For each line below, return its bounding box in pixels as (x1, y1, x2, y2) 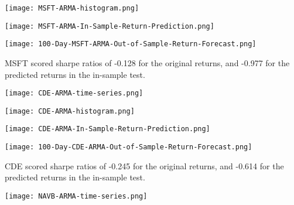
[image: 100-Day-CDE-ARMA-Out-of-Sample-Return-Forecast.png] (5, 143, 252, 152)
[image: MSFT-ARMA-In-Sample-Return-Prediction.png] (5, 22, 214, 30)
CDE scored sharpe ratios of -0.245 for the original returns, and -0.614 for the (5, 159, 284, 172)
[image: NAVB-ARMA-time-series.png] (5, 192, 148, 200)
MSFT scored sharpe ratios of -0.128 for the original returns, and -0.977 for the (5, 56, 290, 69)
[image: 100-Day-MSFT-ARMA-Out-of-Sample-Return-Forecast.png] (5, 40, 257, 49)
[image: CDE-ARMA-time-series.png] (5, 89, 143, 98)
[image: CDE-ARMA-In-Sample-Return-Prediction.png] (5, 125, 210, 134)
